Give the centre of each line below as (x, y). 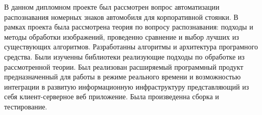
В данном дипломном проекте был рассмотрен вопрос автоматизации (112, 7)
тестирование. (26, 106)
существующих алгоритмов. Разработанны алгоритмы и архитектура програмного (131, 47)
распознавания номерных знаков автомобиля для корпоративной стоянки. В (121, 17)
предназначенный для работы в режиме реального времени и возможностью (123, 77)
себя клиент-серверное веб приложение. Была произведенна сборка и (112, 96)
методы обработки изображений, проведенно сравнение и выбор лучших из (122, 36)
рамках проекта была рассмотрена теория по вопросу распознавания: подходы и (129, 27)
